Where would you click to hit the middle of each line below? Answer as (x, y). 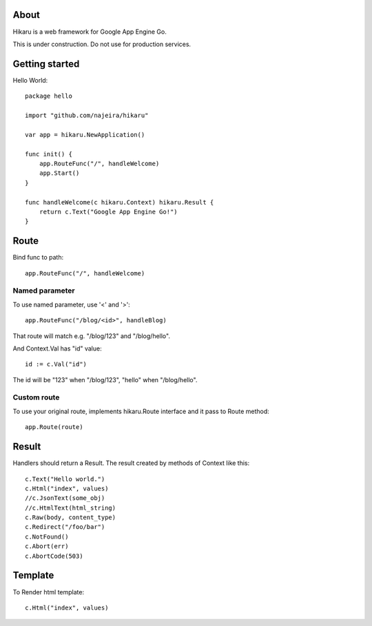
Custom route (36, 397)
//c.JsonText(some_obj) (65, 498)
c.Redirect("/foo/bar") (65, 527)
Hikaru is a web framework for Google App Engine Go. (90, 32)
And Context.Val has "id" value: (58, 348)
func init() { (49, 154)
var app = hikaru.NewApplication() (85, 135)
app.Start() (59, 173)
